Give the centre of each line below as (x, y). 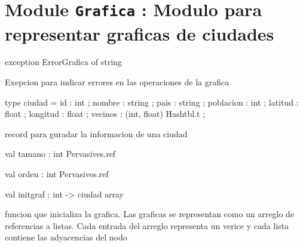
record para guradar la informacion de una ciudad (96, 133)
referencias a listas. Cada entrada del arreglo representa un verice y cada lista (147, 225)
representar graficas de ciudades (140, 33)
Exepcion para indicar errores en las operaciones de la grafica (117, 82)
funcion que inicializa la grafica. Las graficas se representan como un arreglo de (150, 214)
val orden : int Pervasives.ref (57, 174)
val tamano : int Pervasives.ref (60, 154)
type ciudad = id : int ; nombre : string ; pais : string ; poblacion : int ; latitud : (152, 102)
